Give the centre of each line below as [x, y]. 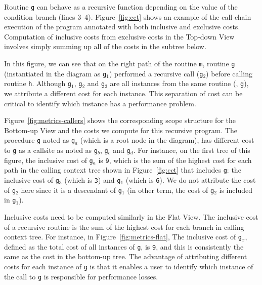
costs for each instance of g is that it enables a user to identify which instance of [129, 267]
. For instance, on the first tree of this [192, 150]
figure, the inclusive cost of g [49, 160]
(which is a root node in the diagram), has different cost [167, 140]
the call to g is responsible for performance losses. [81, 276]
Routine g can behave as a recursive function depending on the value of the [121, 7]
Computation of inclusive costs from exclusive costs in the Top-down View [119, 36]
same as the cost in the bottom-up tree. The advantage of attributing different [126, 256]
